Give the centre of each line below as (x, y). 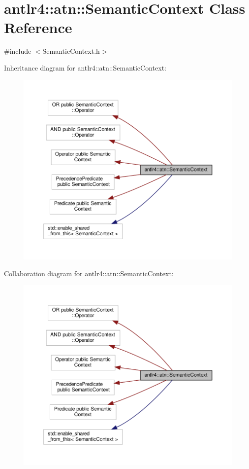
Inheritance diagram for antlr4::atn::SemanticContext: (85, 67)
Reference (38, 27)
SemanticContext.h (71, 51)
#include (18, 51)
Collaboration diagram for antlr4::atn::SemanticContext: (89, 273)
